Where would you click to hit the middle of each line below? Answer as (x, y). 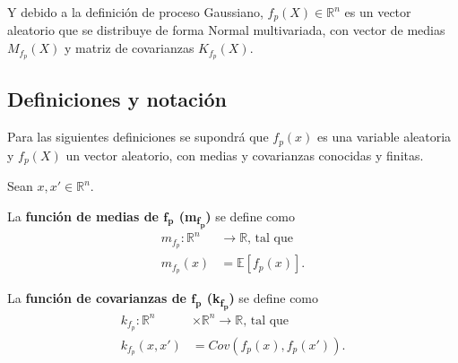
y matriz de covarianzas (129, 48)
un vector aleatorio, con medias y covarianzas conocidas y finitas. (245, 155)
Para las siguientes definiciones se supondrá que (138, 137)
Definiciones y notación (117, 99)
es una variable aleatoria (385, 137)
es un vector (378, 12)
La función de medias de (83, 216)
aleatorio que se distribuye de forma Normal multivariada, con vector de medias (226, 30)
